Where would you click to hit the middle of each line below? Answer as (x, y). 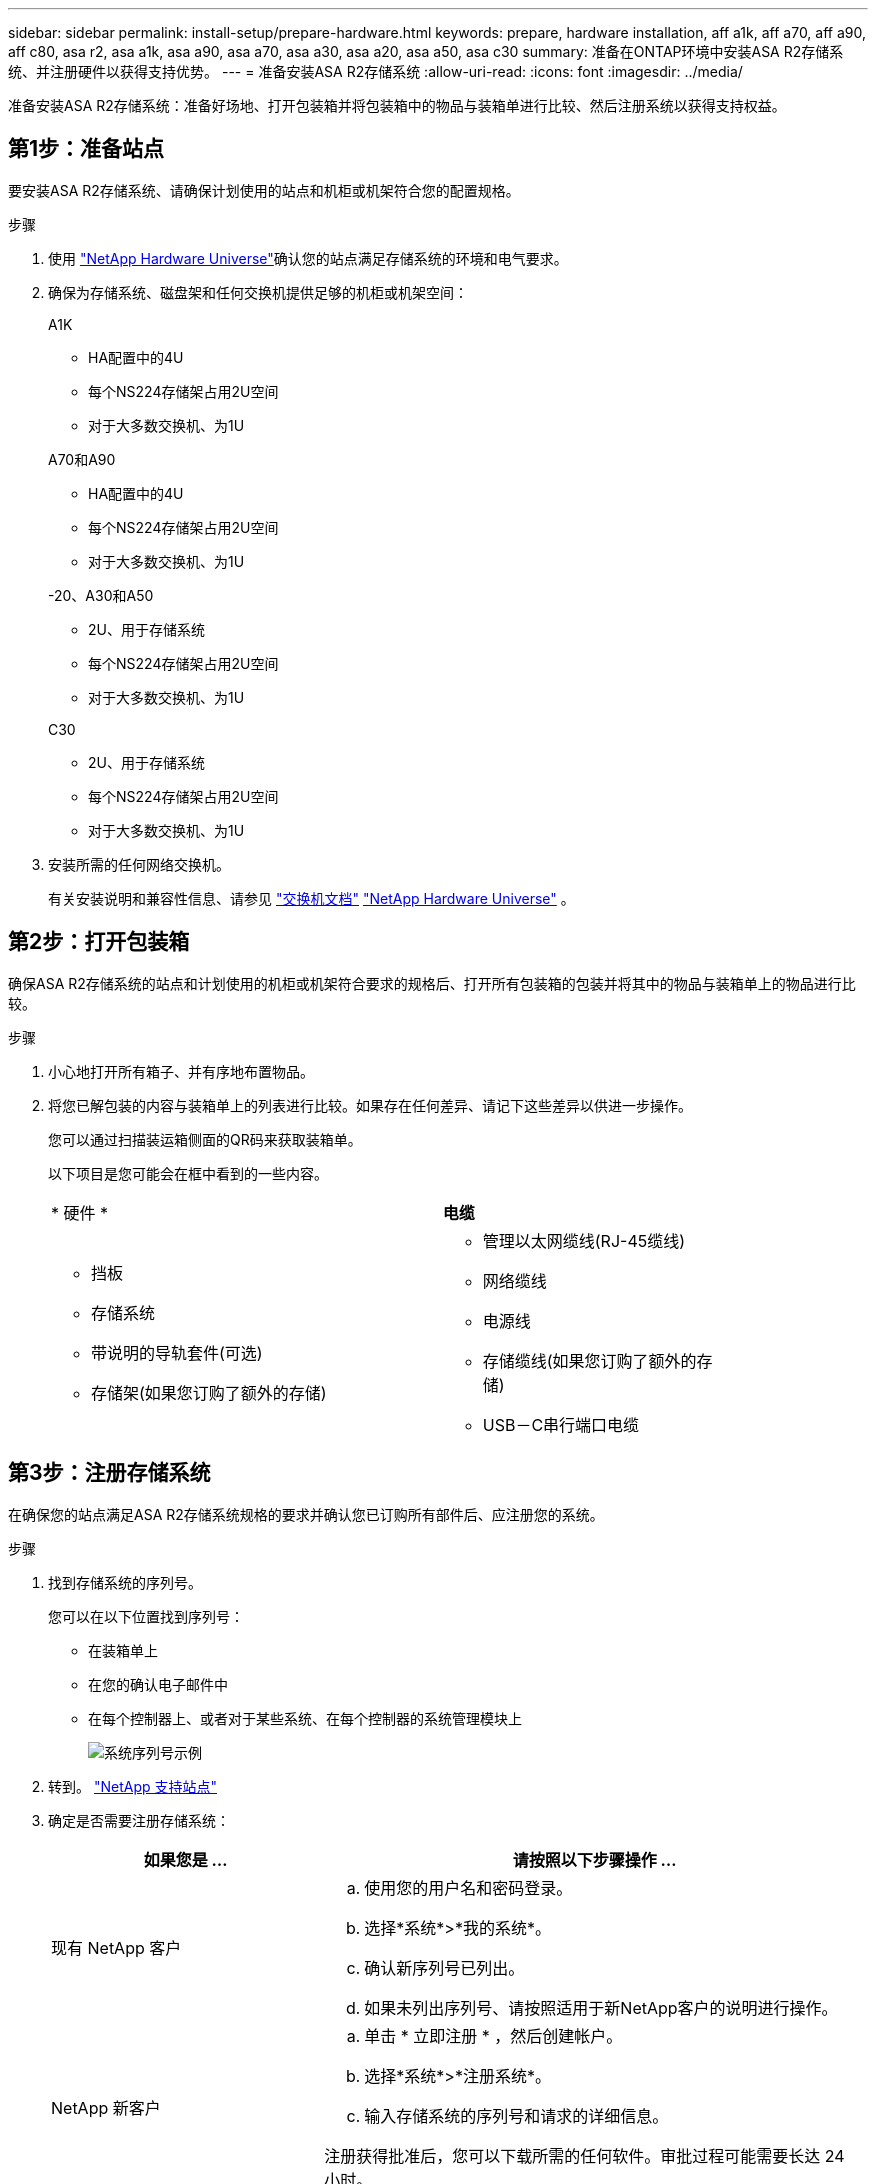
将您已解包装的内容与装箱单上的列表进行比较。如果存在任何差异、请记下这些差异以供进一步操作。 (370, 1105)
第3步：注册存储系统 (109, 1473)
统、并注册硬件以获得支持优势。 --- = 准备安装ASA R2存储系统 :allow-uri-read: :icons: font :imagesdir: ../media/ (375, 71)
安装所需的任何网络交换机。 (139, 864)
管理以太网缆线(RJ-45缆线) (584, 1240)
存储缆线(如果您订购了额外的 (589, 1360)
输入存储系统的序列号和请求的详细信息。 (516, 2115)
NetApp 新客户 (106, 2107)
